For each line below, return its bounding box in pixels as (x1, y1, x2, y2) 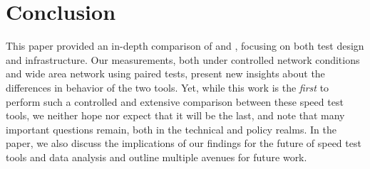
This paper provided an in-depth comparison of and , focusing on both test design (6, 38, 364, 53)
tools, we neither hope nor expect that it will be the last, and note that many (6, 108, 345, 123)
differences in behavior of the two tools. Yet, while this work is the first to (6, 80, 329, 94)
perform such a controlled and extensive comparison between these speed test (6, 94, 344, 109)
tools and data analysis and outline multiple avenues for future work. (6, 149, 307, 164)
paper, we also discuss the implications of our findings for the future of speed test (6, 136, 361, 151)
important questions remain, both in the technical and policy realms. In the (6, 121, 336, 136)
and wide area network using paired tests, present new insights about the (6, 66, 325, 81)
